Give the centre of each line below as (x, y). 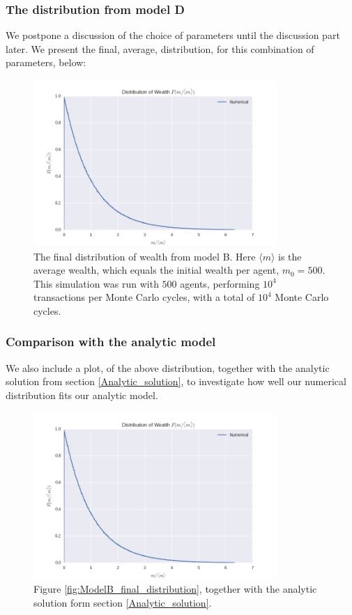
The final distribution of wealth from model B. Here (145, 256)
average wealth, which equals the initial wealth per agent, (156, 270)
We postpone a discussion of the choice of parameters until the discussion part (173, 35)
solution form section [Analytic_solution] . (123, 602)
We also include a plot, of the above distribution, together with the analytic (168, 367)
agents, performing (220, 283)
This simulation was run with (96, 283)
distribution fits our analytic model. (82, 395)
